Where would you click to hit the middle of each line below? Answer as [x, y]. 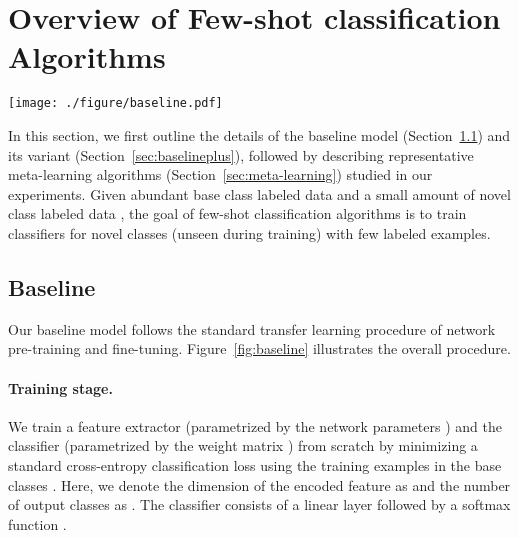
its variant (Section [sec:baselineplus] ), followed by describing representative [241, 154]
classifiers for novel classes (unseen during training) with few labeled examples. [249, 232]
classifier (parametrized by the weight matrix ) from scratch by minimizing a [243, 445]
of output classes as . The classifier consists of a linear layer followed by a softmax [259, 504]
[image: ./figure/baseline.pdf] [115, 103]
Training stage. [60, 387]
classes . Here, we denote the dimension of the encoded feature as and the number [259, 484]
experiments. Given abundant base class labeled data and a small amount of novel [259, 193]
